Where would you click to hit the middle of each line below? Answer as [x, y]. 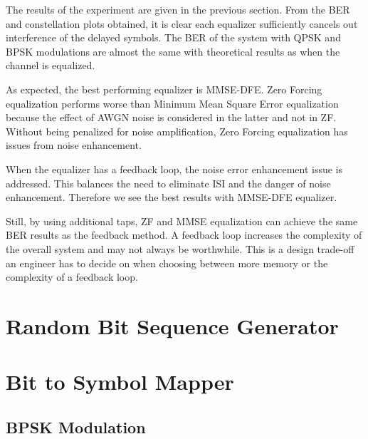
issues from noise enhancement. [74, 145]
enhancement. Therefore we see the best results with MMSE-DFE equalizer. [172, 197]
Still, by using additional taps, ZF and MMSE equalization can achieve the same [182, 221]
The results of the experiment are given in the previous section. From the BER [178, 9]
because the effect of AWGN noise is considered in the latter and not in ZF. [171, 117]
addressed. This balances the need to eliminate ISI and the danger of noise [168, 183]
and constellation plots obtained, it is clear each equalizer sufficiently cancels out [182, 23]
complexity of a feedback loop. [72, 277]
